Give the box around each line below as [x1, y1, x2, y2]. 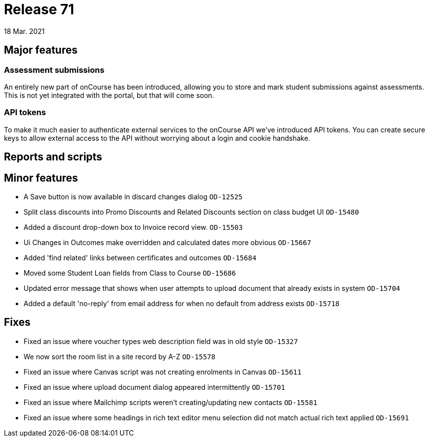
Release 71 [4, 1, 74, 18]
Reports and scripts [4, 151, 102, 163]
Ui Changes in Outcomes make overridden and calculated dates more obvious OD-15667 [24, 238, 312, 247]
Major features [4, 44, 78, 57]
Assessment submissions [4, 64, 105, 75]
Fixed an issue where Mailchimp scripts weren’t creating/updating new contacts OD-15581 [24, 398, 317, 407]
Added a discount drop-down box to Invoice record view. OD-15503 [24, 222, 243, 231]
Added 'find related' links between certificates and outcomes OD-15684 [24, 253, 257, 262]
